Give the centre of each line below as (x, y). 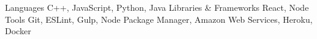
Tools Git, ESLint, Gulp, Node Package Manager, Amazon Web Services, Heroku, (159, 19)
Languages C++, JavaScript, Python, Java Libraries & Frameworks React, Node (157, 7)
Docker (18, 31)
